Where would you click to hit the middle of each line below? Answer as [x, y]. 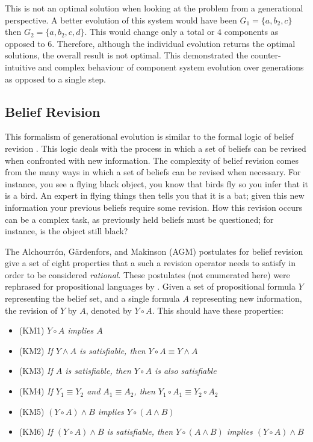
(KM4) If [36, 391]
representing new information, [247, 298]
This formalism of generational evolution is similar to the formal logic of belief [149, 136]
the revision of [31, 310]
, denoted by [109, 310]
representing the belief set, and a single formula [92, 298]
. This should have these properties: [218, 310]
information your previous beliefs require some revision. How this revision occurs [153, 207]
